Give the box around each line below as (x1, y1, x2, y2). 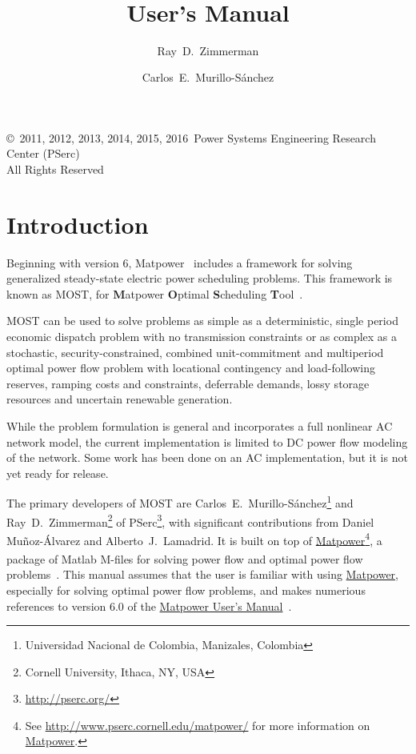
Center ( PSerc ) (6, 145, 80, 162)
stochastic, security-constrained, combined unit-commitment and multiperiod (6, 343, 384, 360)
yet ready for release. (6, 464, 109, 481)
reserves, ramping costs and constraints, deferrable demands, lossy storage (6, 375, 370, 391)
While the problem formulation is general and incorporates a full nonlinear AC (6, 417, 393, 434)
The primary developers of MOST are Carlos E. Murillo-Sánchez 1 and (6, 492, 354, 511)
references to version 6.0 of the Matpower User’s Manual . (6, 597, 292, 614)
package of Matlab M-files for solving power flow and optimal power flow (6, 550, 363, 567)
